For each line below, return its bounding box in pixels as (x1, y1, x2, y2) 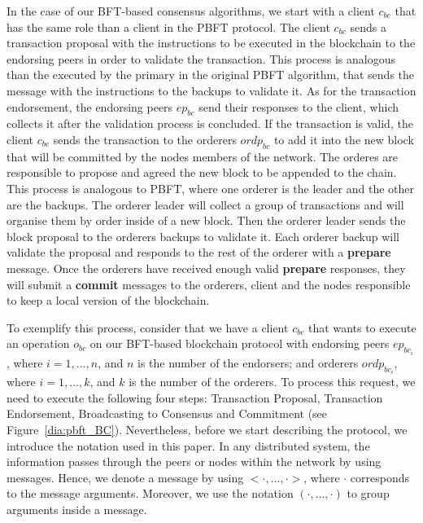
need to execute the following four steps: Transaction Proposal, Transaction (7, 389, 383, 406)
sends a (350, 18, 386, 35)
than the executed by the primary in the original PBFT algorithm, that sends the (7, 66, 415, 83)
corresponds (350, 468, 410, 486)
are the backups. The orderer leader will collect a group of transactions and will (7, 196, 404, 213)
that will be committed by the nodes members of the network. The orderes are (7, 147, 399, 165)
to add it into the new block (273, 130, 414, 147)
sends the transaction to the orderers (53, 130, 237, 147)
